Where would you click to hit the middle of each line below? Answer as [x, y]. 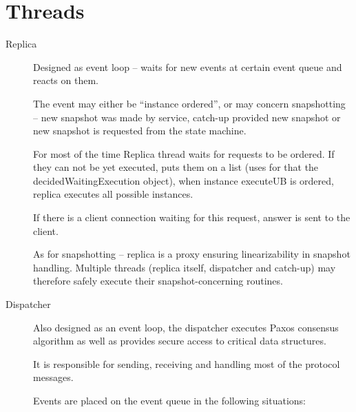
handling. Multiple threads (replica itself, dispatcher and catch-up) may [185, 267]
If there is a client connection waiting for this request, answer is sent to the [192, 217]
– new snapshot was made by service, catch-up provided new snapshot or [187, 117]
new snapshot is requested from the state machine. [140, 131]
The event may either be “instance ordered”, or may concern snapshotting [189, 103]
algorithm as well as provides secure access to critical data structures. [180, 341]
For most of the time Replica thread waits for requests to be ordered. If [184, 153]
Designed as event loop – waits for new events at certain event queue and [188, 66]
